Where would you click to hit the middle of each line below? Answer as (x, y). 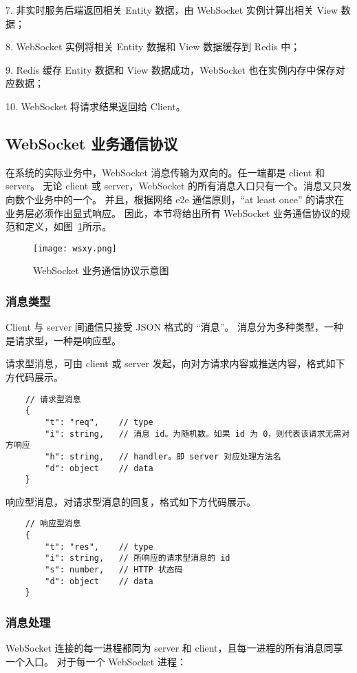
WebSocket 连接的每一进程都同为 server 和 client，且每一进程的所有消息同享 (174, 648)
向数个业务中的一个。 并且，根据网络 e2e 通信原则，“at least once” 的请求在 (175, 199)
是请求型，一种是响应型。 (63, 340)
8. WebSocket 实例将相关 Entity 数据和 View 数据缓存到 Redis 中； (153, 46)
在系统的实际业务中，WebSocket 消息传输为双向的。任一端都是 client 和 (165, 172)
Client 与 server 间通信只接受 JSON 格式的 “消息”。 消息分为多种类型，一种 (175, 327)
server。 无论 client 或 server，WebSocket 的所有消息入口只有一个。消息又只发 (179, 186)
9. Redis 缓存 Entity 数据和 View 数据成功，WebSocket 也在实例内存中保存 (171, 69)
